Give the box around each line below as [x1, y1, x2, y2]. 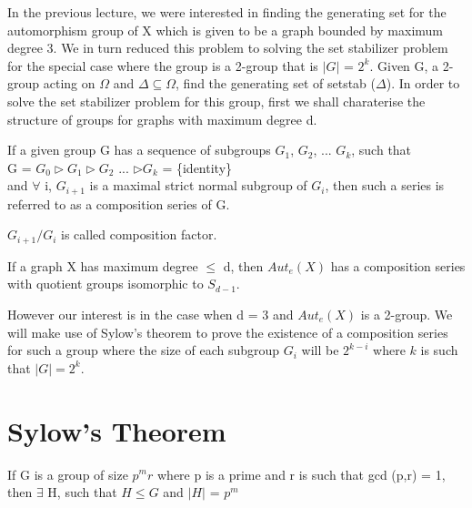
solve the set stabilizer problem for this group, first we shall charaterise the [7, 91, 426, 110]
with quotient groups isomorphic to [7, 274, 204, 293]
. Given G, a [369, 56, 439, 75]
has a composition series [330, 256, 466, 275]
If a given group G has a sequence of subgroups [7, 140, 271, 159]
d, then [223, 256, 264, 275]
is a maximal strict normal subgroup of [89, 176, 307, 195]
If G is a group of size [7, 464, 128, 483]
